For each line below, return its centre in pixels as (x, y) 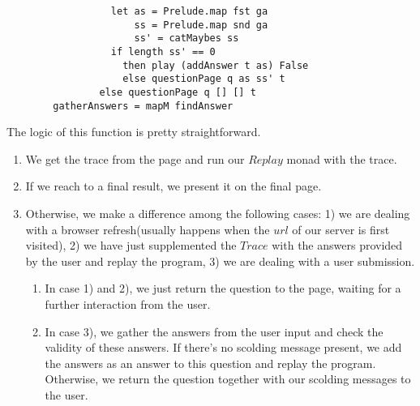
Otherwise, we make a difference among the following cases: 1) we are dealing (218, 214)
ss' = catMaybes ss (186, 38)
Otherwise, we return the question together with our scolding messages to (228, 379)
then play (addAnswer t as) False (216, 65)
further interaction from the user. (128, 304)
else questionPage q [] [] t (178, 92)
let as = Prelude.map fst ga (189, 11)
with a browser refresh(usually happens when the (148, 229)
